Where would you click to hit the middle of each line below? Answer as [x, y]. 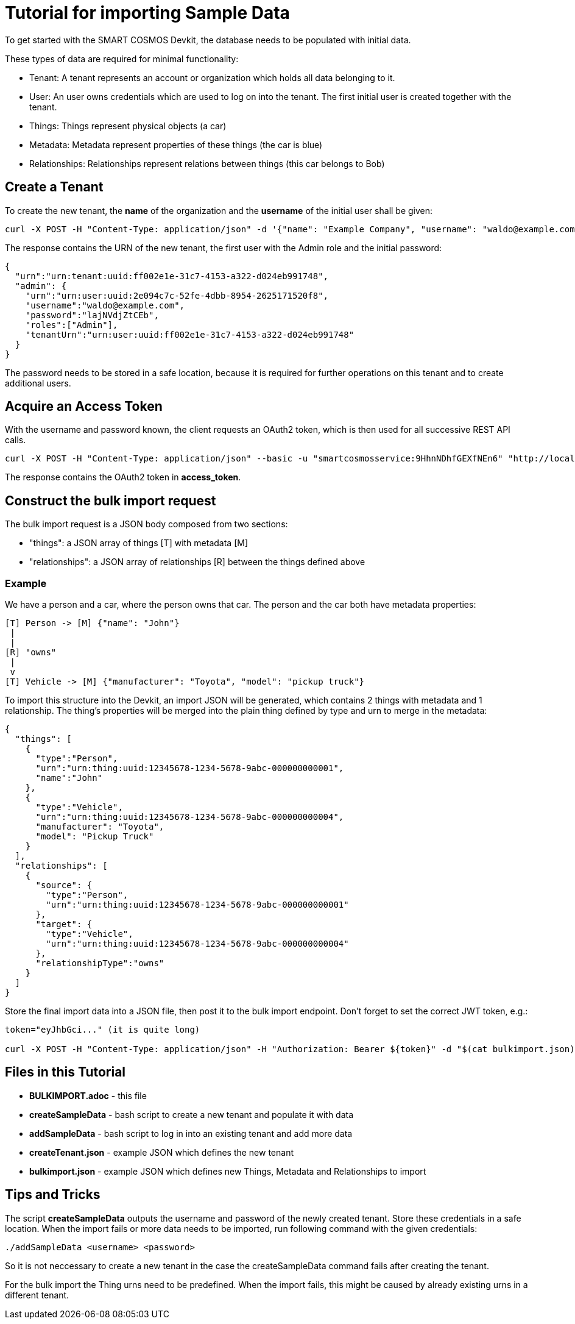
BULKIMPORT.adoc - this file [88, 1095]
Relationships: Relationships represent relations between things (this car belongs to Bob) [207, 163]
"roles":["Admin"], [72, 325]
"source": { [64, 885]
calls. [16, 440]
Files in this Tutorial [65, 1072]
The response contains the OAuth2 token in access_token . [123, 477]
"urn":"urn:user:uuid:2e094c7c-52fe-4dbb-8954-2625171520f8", [177, 295]
